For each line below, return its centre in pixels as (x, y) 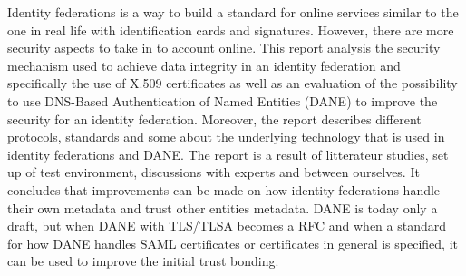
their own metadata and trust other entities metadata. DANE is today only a (223, 207)
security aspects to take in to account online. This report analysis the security (224, 48)
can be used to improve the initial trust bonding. (143, 261)
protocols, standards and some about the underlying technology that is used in (226, 137)
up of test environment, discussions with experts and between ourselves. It (214, 172)
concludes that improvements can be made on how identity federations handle (224, 189)
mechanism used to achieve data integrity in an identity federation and (204, 65)
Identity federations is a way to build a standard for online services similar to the (233, 12)
